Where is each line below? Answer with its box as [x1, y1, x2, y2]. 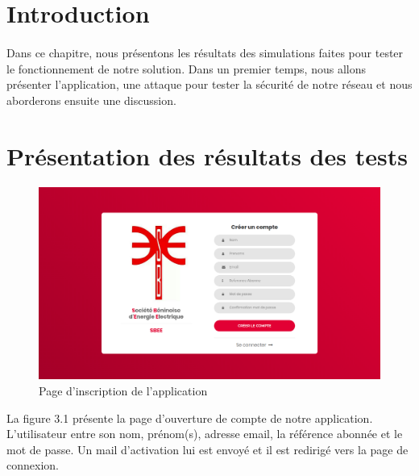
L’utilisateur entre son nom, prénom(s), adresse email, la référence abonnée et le [6, 425, 403, 442]
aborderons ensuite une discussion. [6, 91, 176, 108]
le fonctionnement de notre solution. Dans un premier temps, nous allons [6, 60, 366, 77]
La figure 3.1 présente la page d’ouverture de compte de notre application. [6, 409, 373, 426]
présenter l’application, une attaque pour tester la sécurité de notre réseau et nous [6, 76, 413, 93]
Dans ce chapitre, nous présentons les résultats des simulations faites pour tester [6, 44, 404, 61]
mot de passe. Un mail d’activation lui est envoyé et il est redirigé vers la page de [6, 441, 409, 457]
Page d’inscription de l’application [39, 382, 208, 399]
